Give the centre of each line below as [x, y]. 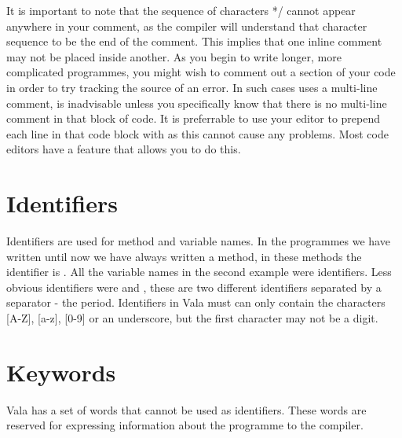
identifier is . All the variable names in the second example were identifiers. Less [199, 272]
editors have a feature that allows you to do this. [124, 149]
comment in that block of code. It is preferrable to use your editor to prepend [193, 118]
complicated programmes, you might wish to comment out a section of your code [201, 72]
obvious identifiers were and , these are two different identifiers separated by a [194, 287]
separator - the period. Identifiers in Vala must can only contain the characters [196, 302]
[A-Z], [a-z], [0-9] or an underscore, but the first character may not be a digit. [192, 318]
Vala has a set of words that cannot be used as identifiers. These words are [186, 409]
